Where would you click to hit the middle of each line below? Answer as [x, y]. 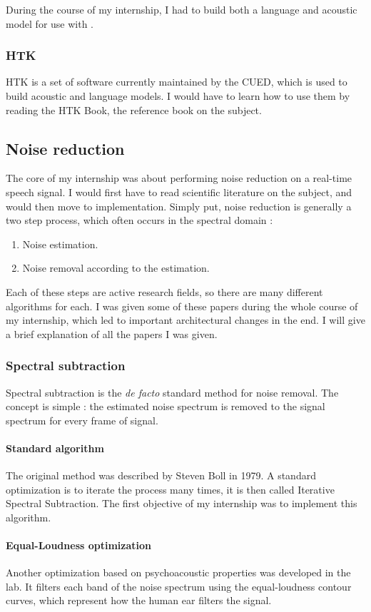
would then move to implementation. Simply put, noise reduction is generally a [179, 206]
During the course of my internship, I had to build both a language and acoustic [182, 9]
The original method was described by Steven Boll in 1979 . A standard [161, 475]
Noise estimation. [60, 244]
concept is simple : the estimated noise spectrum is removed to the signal [166, 406]
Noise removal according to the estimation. [116, 268]
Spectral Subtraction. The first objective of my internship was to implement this [182, 503]
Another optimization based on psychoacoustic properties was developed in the [178, 572]
